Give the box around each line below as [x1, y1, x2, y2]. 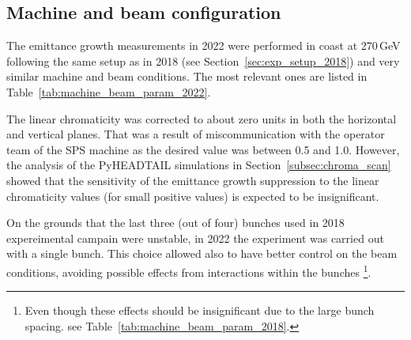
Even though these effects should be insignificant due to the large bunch [25, 302, 375, 319]
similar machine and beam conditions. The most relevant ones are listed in [6, 68, 368, 85]
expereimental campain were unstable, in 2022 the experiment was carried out [6, 229, 384, 246]
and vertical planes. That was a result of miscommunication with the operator [6, 126, 385, 142]
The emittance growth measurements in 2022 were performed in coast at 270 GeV [6, 37, 401, 54]
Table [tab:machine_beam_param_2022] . [6, 83, 211, 100]
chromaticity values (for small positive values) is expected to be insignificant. [6, 187, 379, 204]
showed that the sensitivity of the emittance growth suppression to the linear [6, 172, 379, 188]
